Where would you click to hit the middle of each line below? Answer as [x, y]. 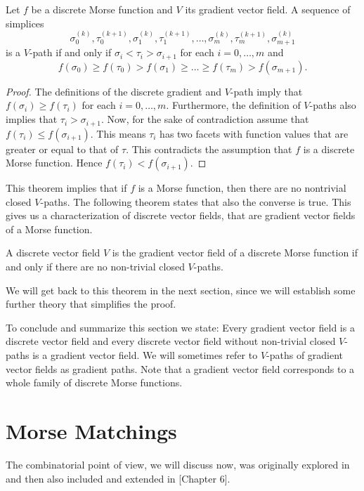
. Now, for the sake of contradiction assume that [205, 119]
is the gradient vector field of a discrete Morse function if [235, 253]
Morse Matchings [91, 431]
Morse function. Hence [54, 163]
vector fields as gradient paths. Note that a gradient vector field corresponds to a [180, 368]
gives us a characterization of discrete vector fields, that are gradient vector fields [181, 215]
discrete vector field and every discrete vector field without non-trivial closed [171, 341]
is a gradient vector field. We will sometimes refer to [145, 355]
